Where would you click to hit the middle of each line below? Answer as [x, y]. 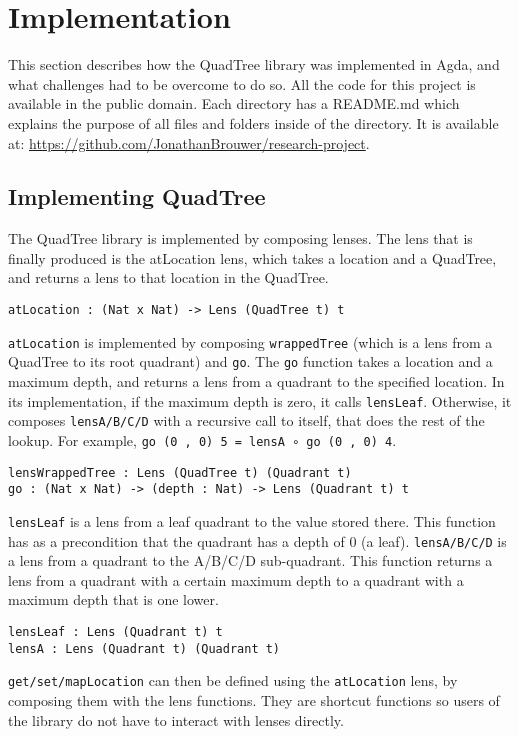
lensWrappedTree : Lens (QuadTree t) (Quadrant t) [180, 472]
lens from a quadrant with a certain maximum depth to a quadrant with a [236, 579]
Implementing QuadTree [137, 196]
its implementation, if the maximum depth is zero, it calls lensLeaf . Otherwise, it [260, 400]
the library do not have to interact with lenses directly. [176, 719]
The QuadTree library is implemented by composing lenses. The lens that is [240, 238]
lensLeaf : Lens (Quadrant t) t [115, 632]
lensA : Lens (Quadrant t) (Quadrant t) [144, 648]
